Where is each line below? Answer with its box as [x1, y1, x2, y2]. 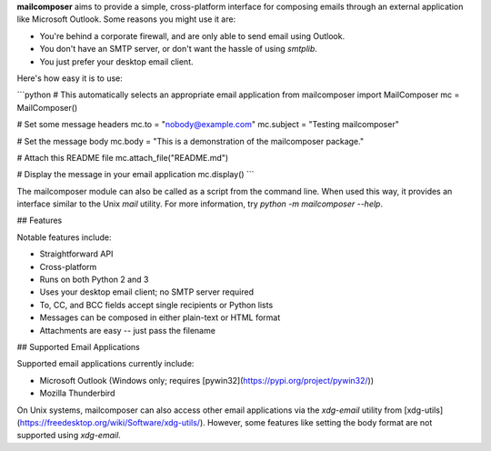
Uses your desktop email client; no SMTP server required [39, 286, 255, 297]
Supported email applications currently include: [16, 358, 195, 369]
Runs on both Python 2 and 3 [39, 274, 149, 286]
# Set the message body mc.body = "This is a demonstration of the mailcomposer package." [16, 135, 364, 146]
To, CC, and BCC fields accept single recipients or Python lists [39, 299, 274, 310]
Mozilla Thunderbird [39, 387, 115, 399]
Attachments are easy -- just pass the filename [39, 325, 215, 336]
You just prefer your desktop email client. [39, 55, 194, 67]
